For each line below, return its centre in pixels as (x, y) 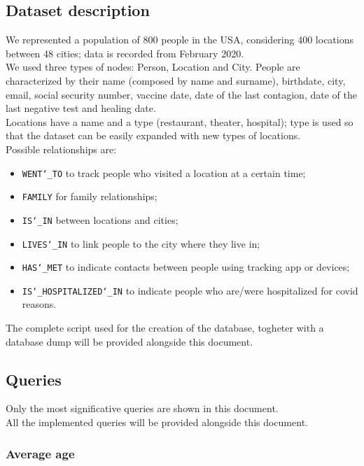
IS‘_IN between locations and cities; (100, 219)
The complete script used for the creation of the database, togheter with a (165, 328)
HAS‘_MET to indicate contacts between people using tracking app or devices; (186, 267)
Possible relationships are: (61, 149)
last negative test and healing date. (81, 108)
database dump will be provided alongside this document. (129, 341)
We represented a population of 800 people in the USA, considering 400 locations (180, 40)
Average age (40, 453)
